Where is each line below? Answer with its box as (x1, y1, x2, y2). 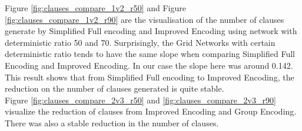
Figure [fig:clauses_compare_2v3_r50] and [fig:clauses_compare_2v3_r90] (5, 93, 276, 106)
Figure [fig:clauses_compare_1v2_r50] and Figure (5, 2, 186, 14)
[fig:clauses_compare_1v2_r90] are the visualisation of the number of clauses (5, 13, 284, 25)
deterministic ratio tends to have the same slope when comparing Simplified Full (5, 48, 295, 60)
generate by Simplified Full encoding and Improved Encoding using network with (5, 25, 297, 37)
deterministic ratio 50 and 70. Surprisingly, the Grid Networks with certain (5, 36, 276, 48)
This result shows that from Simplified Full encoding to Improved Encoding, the (5, 70, 294, 83)
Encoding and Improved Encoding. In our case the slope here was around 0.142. (5, 59, 293, 71)
